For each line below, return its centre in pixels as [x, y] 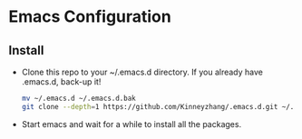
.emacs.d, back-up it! [61, 82]
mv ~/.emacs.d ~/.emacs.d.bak [79, 98]
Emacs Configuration [90, 17]
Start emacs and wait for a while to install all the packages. [132, 124]
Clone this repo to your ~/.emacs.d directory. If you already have [142, 72]
